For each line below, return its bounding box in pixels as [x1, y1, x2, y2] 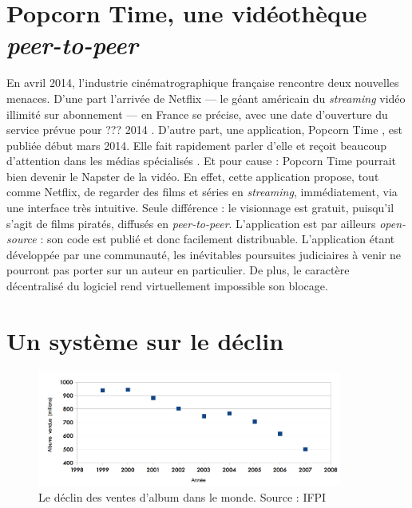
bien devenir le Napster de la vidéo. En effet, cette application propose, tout [6, 167, 379, 184]
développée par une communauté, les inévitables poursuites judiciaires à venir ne [6, 246, 402, 262]
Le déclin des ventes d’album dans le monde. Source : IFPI [38, 488, 327, 505]
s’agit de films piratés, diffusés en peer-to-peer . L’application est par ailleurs [6, 215, 376, 231]
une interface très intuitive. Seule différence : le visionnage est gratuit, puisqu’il [6, 199, 394, 216]
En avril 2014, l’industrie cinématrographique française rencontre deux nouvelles [6, 74, 399, 91]
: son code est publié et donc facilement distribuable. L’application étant [40, 230, 395, 247]
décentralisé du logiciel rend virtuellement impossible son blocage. [6, 278, 328, 294]
